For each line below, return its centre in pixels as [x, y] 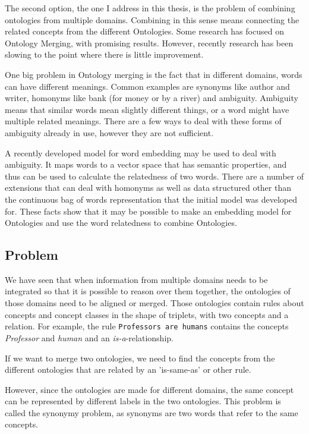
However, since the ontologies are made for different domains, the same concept [149, 389]
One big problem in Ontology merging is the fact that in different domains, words [154, 74]
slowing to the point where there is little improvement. [104, 54]
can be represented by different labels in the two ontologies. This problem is [143, 401]
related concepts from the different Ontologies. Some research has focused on [144, 31]
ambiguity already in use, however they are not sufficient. [109, 132]
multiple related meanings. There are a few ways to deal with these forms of [143, 121]
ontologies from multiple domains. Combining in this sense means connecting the [152, 19]
